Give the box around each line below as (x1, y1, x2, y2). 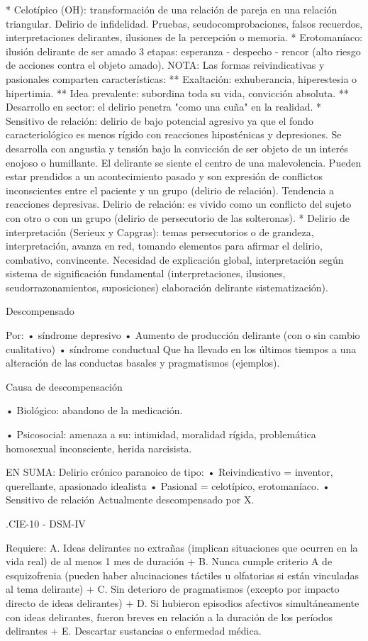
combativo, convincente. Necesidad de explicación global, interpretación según (6, 252, 344, 267)
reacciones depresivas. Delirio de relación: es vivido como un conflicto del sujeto (6, 196, 352, 211)
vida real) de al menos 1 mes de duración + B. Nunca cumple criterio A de (6, 554, 333, 569)
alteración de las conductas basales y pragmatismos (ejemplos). (6, 355, 280, 370)
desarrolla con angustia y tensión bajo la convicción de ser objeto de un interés (6, 140, 348, 155)
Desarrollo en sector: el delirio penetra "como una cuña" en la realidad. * (6, 99, 322, 114)
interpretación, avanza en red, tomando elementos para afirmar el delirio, (6, 238, 323, 253)
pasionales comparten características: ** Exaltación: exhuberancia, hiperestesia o (6, 71, 357, 86)
